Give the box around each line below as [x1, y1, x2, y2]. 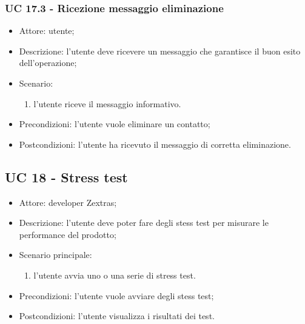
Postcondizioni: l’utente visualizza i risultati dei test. [19, 309, 215, 322]
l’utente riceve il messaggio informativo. [33, 97, 181, 110]
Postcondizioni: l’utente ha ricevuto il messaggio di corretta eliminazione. [19, 137, 291, 150]
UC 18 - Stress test [5, 167, 128, 186]
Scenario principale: [19, 248, 92, 261]
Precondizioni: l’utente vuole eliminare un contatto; [19, 117, 210, 130]
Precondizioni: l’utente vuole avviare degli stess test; [19, 289, 214, 302]
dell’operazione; [19, 56, 77, 69]
